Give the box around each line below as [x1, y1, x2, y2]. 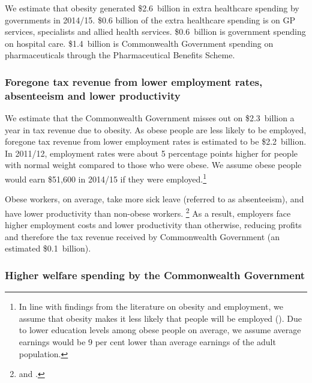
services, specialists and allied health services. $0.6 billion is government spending [5, 25, 306, 38]
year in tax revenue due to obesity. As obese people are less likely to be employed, [5, 123, 307, 136]
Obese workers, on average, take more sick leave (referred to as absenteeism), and [5, 193, 304, 205]
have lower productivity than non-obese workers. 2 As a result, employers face [5, 205, 291, 219]
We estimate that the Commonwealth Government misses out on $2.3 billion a [5, 112, 295, 124]
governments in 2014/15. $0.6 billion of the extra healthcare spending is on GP [5, 13, 296, 26]
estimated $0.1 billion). [5, 242, 91, 255]
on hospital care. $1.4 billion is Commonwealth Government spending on [5, 37, 274, 49]
